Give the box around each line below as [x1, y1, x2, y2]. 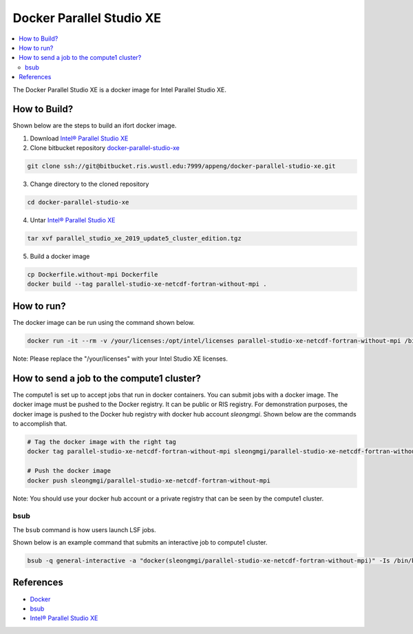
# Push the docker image [27, 467, 112, 475]
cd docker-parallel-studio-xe [27, 198, 129, 207]
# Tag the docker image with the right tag [27, 438, 177, 445]
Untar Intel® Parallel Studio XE [30, 216, 116, 224]
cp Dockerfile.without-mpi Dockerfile [27, 271, 158, 279]
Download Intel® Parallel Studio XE [30, 134, 129, 142]
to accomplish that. [12, 420, 67, 428]
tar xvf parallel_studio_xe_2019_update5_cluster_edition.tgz [27, 235, 242, 242]
